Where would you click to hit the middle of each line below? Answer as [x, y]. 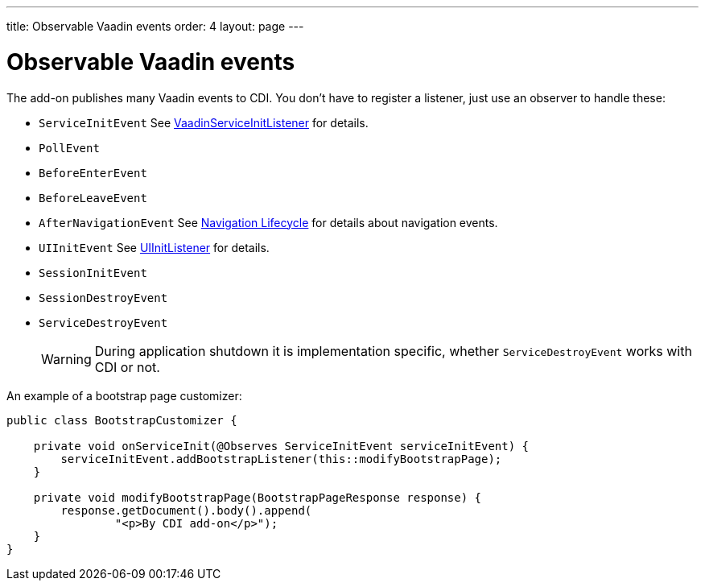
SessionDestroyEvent [103, 298]
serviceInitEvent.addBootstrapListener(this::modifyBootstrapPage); [281, 459]
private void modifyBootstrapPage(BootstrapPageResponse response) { [258, 497]
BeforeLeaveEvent [93, 198]
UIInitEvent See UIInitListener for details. [154, 247]
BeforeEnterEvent [93, 173]
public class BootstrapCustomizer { [122, 420]
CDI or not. [127, 367]
